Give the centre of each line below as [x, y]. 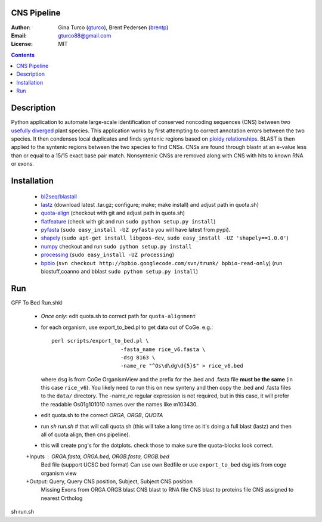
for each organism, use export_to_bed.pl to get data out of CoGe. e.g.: [127, 327]
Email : [19, 35]
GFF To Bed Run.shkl [37, 302]
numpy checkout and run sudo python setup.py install [116, 246]
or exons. [22, 164]
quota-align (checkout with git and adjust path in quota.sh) [113, 213]
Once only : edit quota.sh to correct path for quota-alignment [118, 316]
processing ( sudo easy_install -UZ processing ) [108, 255]
